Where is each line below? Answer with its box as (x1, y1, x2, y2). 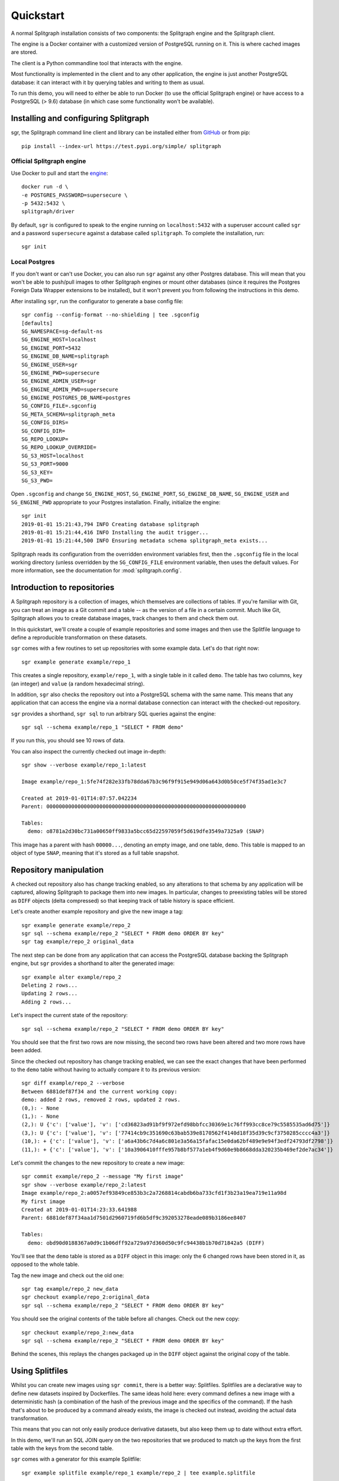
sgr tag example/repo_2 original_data (21, 938, 134, 945)
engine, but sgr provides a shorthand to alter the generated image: (11, 960, 175, 967)
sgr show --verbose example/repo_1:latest (21, 762, 147, 768)
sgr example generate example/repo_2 (21, 922, 131, 928)
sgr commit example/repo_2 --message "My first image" (21, 1173, 184, 1180)
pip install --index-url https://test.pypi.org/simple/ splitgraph (21, 143, 221, 149)
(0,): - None (21, 1105, 59, 1111)
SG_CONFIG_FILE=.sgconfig (21, 403, 97, 409)
